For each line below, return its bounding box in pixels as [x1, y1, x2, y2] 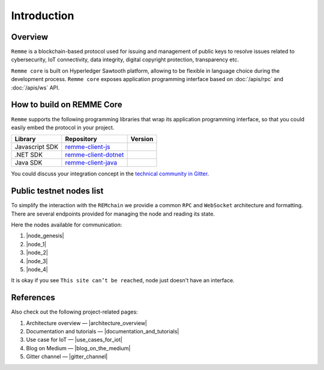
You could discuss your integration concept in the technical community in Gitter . [11, 170, 209, 177]
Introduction [11, 9, 74, 22]
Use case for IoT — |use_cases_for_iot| [26, 336, 123, 344]
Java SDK [14, 159, 43, 167]
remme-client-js [65, 143, 110, 151]
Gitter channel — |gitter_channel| [26, 353, 108, 360]
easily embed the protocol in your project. [11, 124, 115, 131]
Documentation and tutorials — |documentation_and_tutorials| [26, 328, 179, 335]
